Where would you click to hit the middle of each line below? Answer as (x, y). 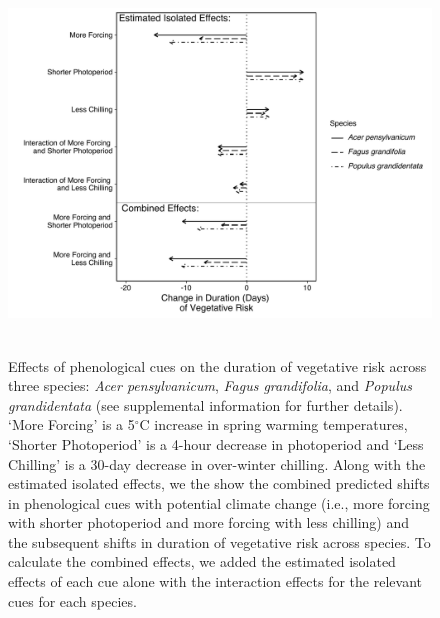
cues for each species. (72, 600)
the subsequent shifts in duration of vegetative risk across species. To (219, 541)
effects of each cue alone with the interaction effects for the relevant (215, 581)
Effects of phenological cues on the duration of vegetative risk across (217, 365)
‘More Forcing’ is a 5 (71, 424)
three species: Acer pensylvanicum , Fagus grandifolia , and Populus (210, 385)
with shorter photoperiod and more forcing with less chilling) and (209, 522)
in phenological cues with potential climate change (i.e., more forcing (219, 502)
